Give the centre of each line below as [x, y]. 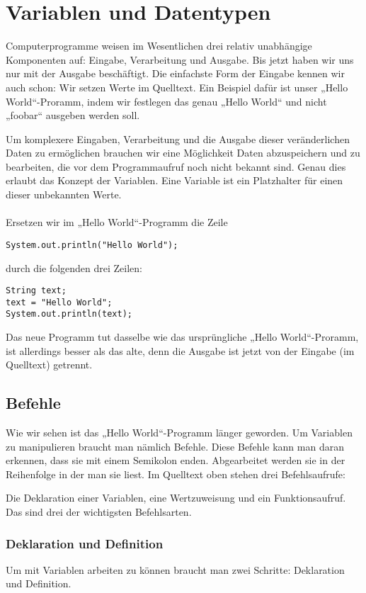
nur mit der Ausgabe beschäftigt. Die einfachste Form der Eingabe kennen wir [175, 73]
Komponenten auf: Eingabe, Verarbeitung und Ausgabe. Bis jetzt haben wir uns [180, 59]
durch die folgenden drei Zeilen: [74, 267]
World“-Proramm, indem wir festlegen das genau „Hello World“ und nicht [166, 101]
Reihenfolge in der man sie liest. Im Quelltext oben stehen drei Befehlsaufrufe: [176, 474]
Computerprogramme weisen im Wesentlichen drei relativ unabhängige [159, 46]
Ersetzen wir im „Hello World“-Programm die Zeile [117, 222]
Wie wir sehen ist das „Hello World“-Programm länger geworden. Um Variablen [179, 433]
